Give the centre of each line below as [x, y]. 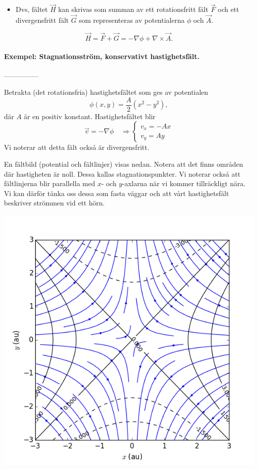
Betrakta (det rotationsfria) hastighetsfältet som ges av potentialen [106, 92]
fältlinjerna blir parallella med [50, 183]
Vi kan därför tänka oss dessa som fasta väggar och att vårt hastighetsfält [117, 193]
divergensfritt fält [42, 20]
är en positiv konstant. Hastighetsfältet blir [90, 116]
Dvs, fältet [32, 9]
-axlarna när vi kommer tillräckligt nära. [184, 183]
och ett [228, 9]
